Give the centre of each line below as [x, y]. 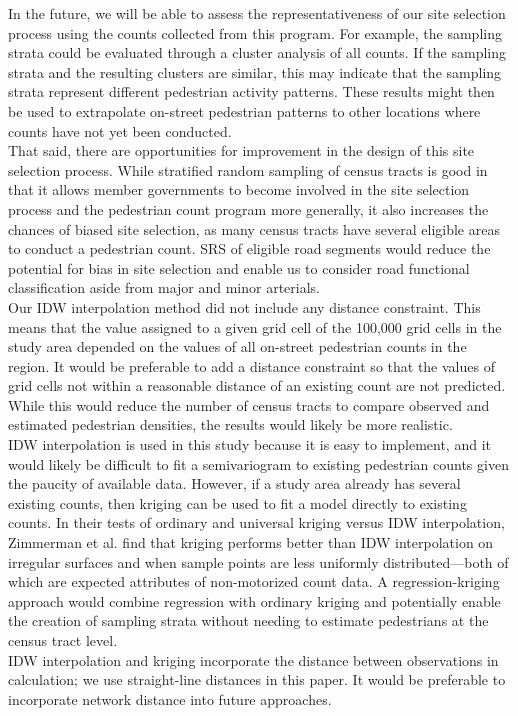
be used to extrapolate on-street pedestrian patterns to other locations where [244, 110]
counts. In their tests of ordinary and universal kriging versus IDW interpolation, [256, 522]
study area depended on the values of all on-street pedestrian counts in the [237, 346]
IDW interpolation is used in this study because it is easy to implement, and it [249, 444]
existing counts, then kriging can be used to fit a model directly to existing [237, 502]
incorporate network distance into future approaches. [170, 698]
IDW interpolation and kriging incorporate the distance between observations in [253, 659]
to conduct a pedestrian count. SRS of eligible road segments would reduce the [249, 248]
